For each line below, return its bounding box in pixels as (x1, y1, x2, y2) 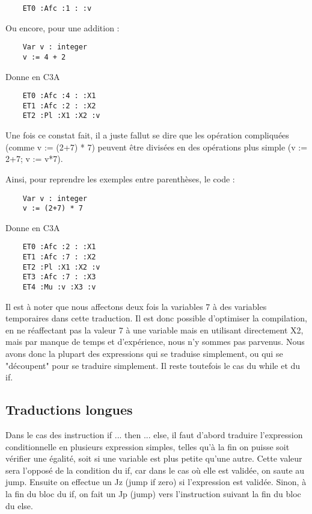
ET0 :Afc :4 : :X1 (22, 91, 96, 101)
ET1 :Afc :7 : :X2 (22, 253, 96, 262)
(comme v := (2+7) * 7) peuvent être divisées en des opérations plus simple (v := (5, 140, 308, 153)
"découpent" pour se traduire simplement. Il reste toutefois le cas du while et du (5, 359, 301, 371)
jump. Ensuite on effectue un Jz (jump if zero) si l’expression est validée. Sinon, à (5, 475, 307, 488)
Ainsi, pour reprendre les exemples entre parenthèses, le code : (5, 172, 235, 185)
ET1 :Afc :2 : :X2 (22, 101, 96, 110)
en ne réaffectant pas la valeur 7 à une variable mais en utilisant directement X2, (5, 323, 304, 336)
